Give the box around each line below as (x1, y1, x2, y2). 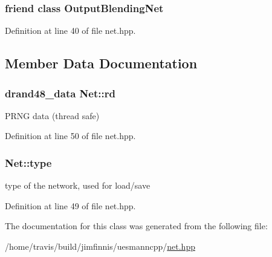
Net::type (5, 155, 52, 170)
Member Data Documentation (5, 54, 198, 73)
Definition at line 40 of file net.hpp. (5, 24, 136, 37)
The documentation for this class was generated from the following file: (5, 220, 268, 232)
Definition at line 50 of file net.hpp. (5, 129, 136, 142)
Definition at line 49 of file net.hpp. (5, 199, 136, 212)
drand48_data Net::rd (5, 85, 115, 100)
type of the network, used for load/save (5, 179, 151, 192)
